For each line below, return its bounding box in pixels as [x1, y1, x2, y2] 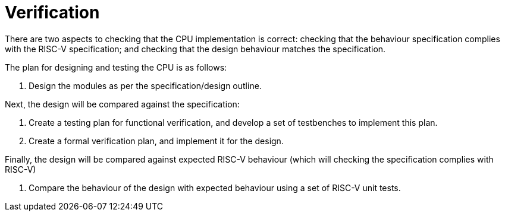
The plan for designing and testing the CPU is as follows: [5, 62, 227, 72]
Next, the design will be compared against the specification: [5, 99, 240, 109]
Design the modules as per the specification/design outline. [29, 80, 262, 91]
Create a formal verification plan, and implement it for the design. [29, 135, 284, 146]
